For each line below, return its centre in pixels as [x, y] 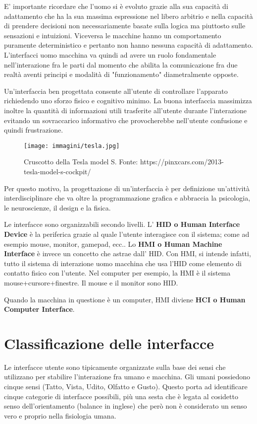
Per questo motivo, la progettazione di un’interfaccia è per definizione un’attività [127, 188]
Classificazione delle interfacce [109, 343]
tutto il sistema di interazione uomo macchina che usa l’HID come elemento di [123, 263]
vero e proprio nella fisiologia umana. [60, 415]
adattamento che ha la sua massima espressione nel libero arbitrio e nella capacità [128, 16]
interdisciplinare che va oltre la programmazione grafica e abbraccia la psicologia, [127, 198]
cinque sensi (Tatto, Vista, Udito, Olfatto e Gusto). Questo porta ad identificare [126, 386]
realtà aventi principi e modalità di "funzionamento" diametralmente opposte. [121, 74]
